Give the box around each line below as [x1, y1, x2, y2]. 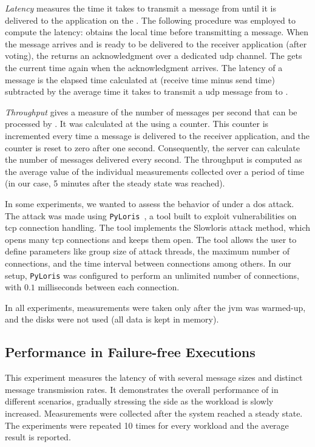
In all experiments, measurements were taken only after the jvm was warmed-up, [5, 301, 306, 313]
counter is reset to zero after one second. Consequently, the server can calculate [5, 141, 300, 154]
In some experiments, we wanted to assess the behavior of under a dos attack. [5, 197, 294, 210]
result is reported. [5, 431, 71, 443]
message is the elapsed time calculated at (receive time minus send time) [5, 73, 275, 86]
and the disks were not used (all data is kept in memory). [5, 313, 219, 326]
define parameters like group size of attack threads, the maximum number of [5, 245, 290, 258]
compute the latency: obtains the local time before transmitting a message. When [5, 26, 309, 38]
